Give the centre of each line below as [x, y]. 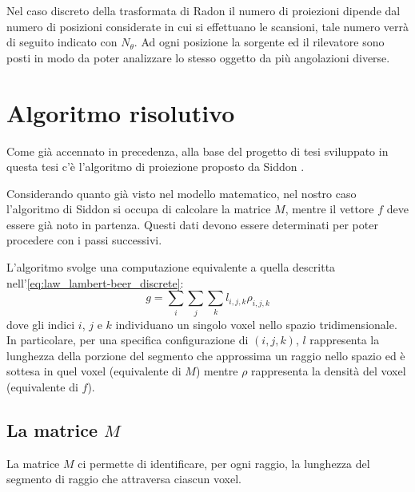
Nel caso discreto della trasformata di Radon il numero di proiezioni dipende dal [204, 10]
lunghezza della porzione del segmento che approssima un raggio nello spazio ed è [206, 355]
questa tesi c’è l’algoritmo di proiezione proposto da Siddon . [156, 167]
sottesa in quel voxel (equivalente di [94, 371]
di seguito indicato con [62, 42]
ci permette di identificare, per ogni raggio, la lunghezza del [224, 463]
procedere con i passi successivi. [84, 240]
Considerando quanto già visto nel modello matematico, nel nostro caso [182, 193]
